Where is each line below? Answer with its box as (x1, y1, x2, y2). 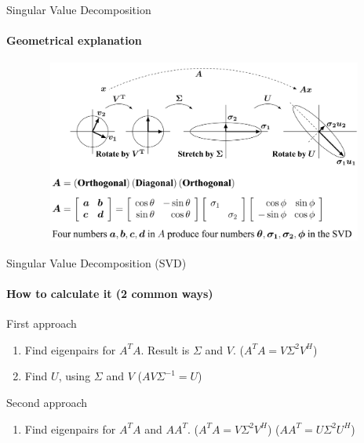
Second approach (6, 394, 88, 410)
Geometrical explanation (6, 32, 142, 49)
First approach (6, 315, 77, 332)
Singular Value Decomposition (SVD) (6, 254, 187, 271)
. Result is (140, 341, 190, 358)
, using (58, 368, 91, 384)
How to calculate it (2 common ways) (6, 285, 213, 301)
